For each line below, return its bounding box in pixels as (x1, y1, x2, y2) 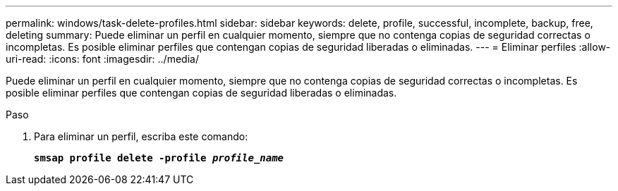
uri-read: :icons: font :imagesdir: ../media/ (6, 53, 199, 65)
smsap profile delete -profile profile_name (34, 152, 284, 164)
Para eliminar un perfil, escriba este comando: (34, 130, 248, 142)
